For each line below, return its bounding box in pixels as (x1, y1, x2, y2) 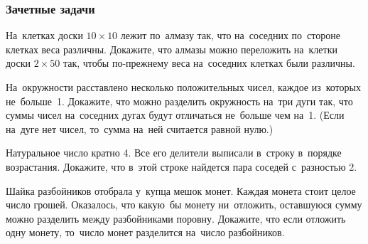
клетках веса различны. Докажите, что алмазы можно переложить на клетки (6, 41, 337, 56)
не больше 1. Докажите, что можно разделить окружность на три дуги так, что (6, 93, 353, 108)
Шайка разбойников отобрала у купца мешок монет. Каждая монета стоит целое (6, 183, 356, 198)
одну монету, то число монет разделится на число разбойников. (6, 225, 285, 240)
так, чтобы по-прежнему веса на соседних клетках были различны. (63, 55, 355, 70)
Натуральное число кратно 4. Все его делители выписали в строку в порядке (6, 145, 342, 160)
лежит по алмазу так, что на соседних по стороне (120, 28, 340, 43)
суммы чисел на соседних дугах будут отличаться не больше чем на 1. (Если (6, 107, 345, 122)
